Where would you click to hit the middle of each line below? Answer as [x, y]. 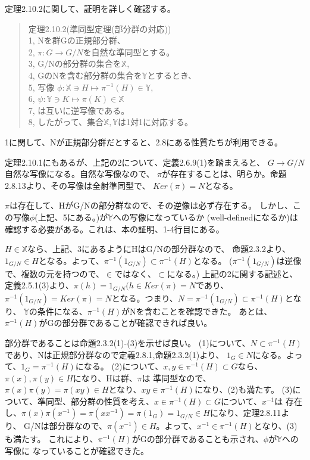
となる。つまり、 [145, 298]
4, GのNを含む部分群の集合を [85, 75]
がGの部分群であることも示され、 [198, 439]
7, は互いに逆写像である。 [79, 110]
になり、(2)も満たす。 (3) [243, 389]
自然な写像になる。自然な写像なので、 [80, 174]
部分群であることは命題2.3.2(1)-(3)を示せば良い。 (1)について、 [128, 342]
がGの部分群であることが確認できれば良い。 [126, 323]
